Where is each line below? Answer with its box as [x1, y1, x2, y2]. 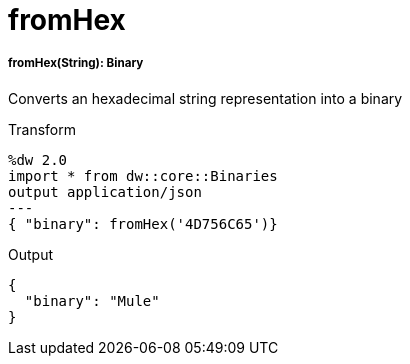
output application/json [8, 183, 202, 200]
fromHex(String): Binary [8, 56, 144, 71]
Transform [8, 120, 76, 138]
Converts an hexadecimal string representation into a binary [8, 89, 403, 107]
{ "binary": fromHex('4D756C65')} [8, 215, 278, 232]
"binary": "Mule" [24, 292, 160, 309]
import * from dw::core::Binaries [8, 167, 278, 184]
